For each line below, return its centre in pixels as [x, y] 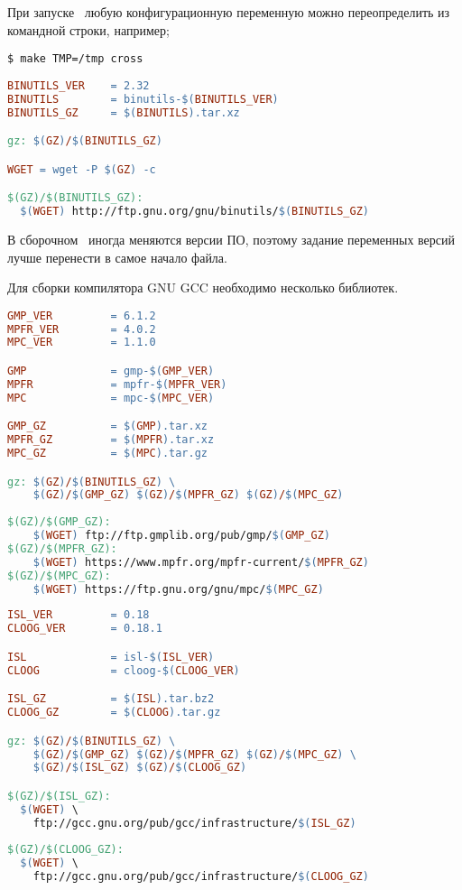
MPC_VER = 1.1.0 [82, 343]
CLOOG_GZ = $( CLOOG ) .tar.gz [114, 713]
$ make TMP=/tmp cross [75, 59]
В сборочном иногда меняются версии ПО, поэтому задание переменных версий [231, 239]
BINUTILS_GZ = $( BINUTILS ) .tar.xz [124, 112]
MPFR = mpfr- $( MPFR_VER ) [117, 384]
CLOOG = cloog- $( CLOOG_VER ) [124, 670]
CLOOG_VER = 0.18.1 [85, 629]
